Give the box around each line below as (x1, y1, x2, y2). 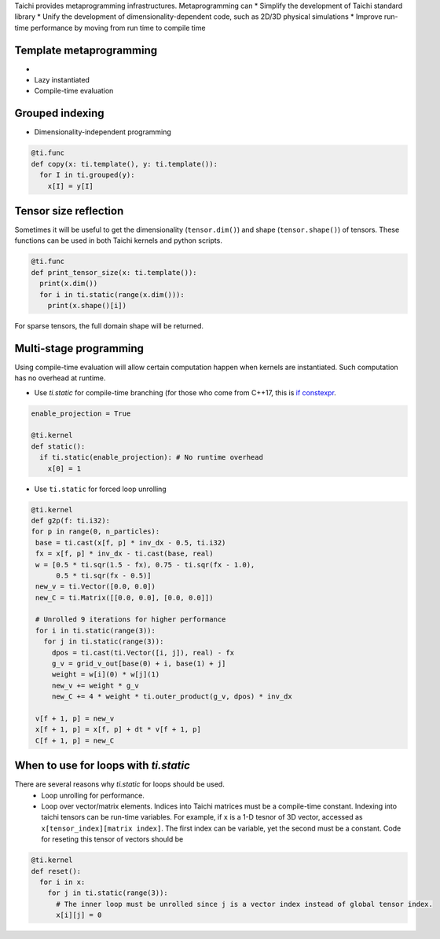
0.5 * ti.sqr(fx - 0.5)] (56, 570, 152, 580)
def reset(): (31, 867, 82, 875)
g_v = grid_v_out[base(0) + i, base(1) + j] (51, 659, 226, 668)
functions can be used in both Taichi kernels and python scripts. (14, 236, 223, 245)
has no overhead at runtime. (14, 373, 106, 383)
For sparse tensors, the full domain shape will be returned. (14, 321, 204, 330)
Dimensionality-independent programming (34, 127, 172, 137)
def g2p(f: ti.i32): (31, 515, 110, 525)
